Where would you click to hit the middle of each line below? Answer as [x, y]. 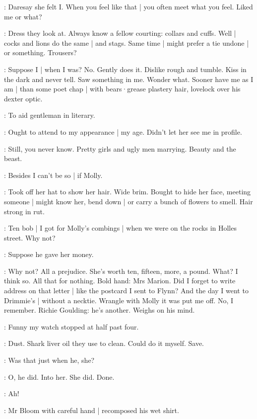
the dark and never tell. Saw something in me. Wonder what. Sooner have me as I [129, 79]
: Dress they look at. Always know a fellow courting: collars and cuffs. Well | [120, 33]
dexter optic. [23, 98]
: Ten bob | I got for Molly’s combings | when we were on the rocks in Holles [120, 228]
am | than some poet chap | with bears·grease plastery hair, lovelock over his [122, 89]
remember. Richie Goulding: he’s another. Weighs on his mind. [99, 310]
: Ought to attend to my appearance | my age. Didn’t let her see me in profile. [123, 131]
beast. [13, 158]
